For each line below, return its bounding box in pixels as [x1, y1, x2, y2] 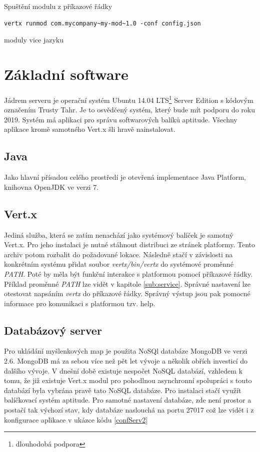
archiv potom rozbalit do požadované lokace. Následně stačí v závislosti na [4, 249, 233, 259]
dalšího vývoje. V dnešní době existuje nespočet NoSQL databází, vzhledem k [4, 365, 242, 376]
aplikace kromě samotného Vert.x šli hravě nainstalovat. [4, 124, 175, 134]
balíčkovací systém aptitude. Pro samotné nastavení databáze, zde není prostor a [4, 395, 251, 405]
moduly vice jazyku [4, 34, 64, 45]
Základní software [4, 63, 128, 84]
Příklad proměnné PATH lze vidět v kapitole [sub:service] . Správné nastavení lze [4, 278, 251, 289]
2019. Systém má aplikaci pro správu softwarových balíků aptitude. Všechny [4, 114, 237, 124]
